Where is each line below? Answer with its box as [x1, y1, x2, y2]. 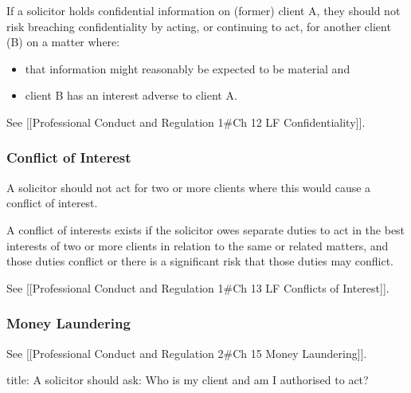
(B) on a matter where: [6, 33, 120, 50]
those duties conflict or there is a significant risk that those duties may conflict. [6, 253, 393, 269]
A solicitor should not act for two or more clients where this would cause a [6, 179, 371, 195]
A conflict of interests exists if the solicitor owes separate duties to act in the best [6, 221, 405, 238]
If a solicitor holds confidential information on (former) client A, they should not [6, 2, 401, 18]
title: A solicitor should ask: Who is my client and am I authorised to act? [6, 371, 369, 388]
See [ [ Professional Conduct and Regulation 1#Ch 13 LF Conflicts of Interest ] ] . [6, 279, 389, 296]
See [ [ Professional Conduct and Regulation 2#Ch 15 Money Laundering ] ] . [6, 344, 367, 361]
